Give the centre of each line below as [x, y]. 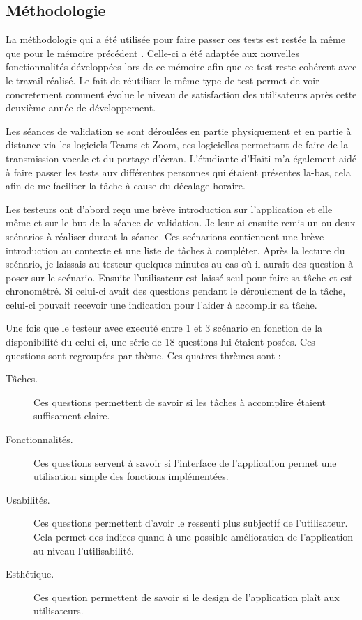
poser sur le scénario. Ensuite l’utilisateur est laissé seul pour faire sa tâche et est [179, 277]
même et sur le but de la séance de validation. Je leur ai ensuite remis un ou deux [181, 223]
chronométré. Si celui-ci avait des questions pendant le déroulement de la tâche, [176, 291]
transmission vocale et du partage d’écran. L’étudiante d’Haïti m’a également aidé [181, 158]
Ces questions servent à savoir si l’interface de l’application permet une [185, 462]
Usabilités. [28, 499]
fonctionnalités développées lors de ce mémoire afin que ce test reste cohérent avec [181, 67]
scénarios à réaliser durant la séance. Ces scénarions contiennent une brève [165, 236]
